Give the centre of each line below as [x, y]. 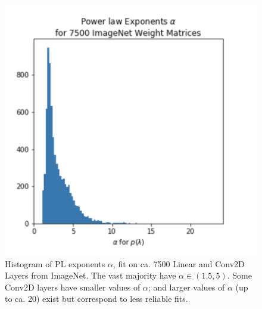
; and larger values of [186, 287]
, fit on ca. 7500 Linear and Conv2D [179, 263]
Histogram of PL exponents [55, 263]
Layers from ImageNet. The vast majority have [91, 275]
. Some [239, 275]
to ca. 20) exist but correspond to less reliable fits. [96, 299]
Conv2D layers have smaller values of [73, 287]
